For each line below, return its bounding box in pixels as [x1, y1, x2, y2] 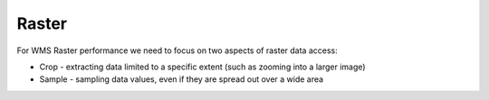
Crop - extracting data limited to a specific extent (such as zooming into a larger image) [39, 61, 366, 72]
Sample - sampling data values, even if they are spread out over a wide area [39, 74, 324, 85]
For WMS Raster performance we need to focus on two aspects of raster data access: [16, 45, 339, 56]
